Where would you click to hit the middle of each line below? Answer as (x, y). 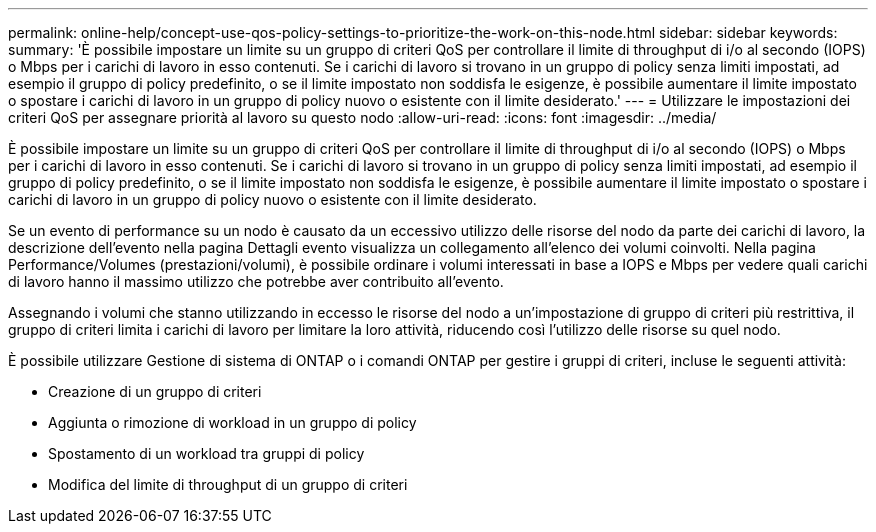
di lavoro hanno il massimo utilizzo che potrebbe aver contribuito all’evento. (256, 281)
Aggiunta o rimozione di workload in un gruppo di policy (232, 422)
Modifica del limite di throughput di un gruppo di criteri (228, 484)
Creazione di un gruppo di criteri (155, 391)
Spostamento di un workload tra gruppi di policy (206, 453)
